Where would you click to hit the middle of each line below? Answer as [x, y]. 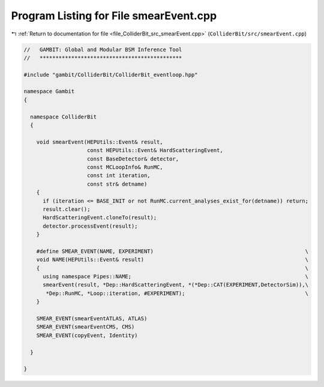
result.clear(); [67, 209]
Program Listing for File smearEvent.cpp [114, 16]
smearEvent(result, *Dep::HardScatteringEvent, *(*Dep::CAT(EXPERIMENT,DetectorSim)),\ [176, 285]
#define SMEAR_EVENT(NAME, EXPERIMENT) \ [172, 251]
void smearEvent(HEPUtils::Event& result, [100, 142]
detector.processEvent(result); [90, 226]
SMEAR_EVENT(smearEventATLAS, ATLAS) [92, 319]
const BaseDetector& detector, [133, 159]
